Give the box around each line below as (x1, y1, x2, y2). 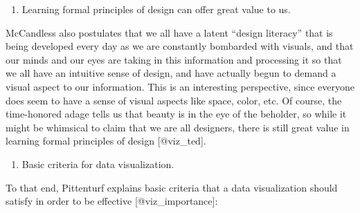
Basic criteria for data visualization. (21, 156, 174, 171)
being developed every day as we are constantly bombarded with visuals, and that (6, 39, 354, 53)
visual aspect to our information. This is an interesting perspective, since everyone (6, 79, 354, 93)
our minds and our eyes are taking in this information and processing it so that (6, 52, 342, 66)
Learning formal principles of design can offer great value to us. (21, 2, 291, 16)
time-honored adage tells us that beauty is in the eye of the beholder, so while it (6, 106, 347, 121)
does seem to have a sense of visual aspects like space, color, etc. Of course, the (6, 93, 342, 107)
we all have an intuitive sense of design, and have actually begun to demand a (6, 66, 336, 80)
